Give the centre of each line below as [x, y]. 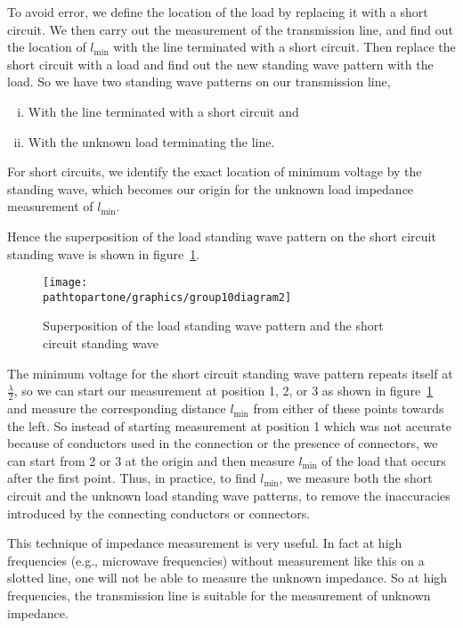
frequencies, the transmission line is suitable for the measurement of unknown [219, 595]
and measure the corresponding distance [117, 408]
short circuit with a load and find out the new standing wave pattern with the [220, 64]
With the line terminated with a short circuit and [163, 111]
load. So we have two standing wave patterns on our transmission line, [199, 82]
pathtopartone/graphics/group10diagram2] [167, 297]
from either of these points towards [349, 408]
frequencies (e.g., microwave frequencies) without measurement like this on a [216, 560]
